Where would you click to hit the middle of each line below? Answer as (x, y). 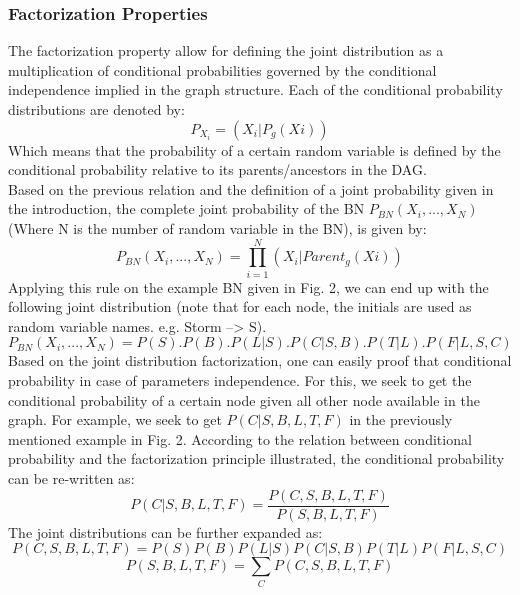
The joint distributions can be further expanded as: (165, 531)
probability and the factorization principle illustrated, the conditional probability (256, 458)
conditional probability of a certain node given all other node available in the (244, 399)
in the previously (401, 419)
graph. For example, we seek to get (115, 419)
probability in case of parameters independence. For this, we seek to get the (240, 380)
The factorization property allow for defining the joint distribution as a (226, 50)
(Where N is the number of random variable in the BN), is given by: (217, 227)
